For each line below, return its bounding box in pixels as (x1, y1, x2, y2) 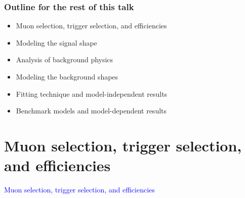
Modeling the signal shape (16, 37, 97, 48)
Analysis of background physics (16, 54, 113, 65)
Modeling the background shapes (16, 71, 118, 82)
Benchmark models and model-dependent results (16, 105, 167, 116)
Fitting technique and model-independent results (16, 88, 168, 99)
